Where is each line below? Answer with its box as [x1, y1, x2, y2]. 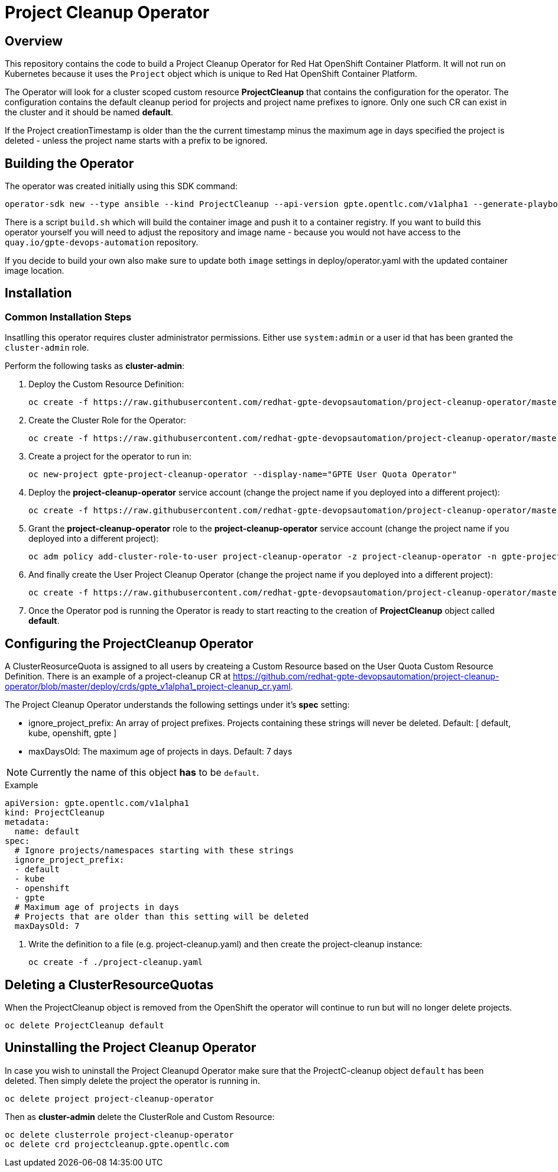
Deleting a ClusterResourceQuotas [5, 977, 214, 992]
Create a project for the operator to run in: [28, 451, 192, 462]
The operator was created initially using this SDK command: [5, 181, 238, 192]
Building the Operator [5, 156, 134, 171]
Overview [5, 33, 63, 48]
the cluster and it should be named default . [5, 107, 173, 118]
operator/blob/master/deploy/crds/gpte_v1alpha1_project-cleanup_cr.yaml [5, 681, 291, 692]
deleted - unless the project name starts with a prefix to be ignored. [5, 135, 268, 146]
